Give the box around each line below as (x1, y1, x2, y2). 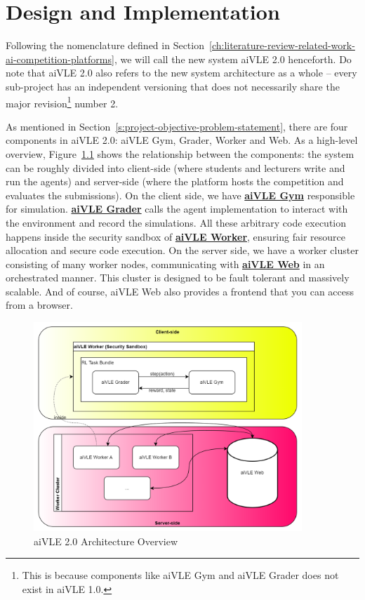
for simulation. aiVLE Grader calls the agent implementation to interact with (6, 201, 348, 216)
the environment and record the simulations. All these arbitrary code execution (6, 215, 347, 229)
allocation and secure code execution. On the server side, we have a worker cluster (6, 243, 359, 258)
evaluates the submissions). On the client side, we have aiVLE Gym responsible (6, 187, 355, 202)
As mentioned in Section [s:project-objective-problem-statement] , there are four (6, 119, 348, 133)
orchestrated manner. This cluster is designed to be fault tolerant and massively (6, 270, 350, 285)
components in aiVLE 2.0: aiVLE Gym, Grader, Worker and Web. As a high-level (6, 133, 358, 147)
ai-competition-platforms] (6, 51, 114, 66)
